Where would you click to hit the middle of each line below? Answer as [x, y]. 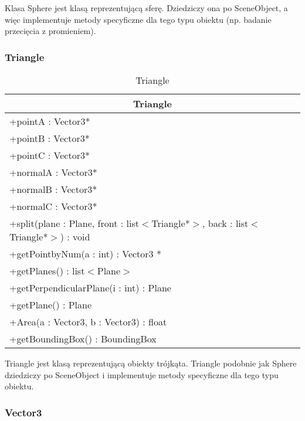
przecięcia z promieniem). [50, 31]
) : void [75, 237]
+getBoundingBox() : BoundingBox [83, 339]
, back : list [226, 223]
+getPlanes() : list [47, 271]
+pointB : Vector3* [50, 138]
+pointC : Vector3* [50, 155]
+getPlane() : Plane [51, 305]
